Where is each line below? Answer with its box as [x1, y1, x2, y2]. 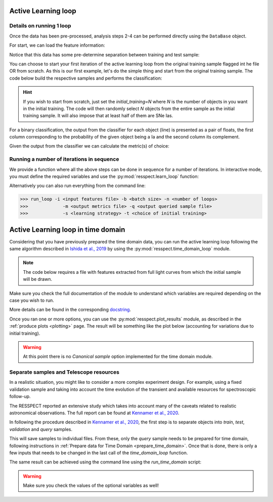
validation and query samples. [9, 426, 73, 432]
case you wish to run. [9, 297, 54, 303]
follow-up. [9, 393, 31, 400]
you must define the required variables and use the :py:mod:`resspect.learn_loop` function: [9, 173, 199, 180]
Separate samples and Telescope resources [9, 369, 120, 376]
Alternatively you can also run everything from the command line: [9, 183, 146, 189]
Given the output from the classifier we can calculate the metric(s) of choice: [9, 143, 169, 149]
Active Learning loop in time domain [9, 225, 125, 234]
